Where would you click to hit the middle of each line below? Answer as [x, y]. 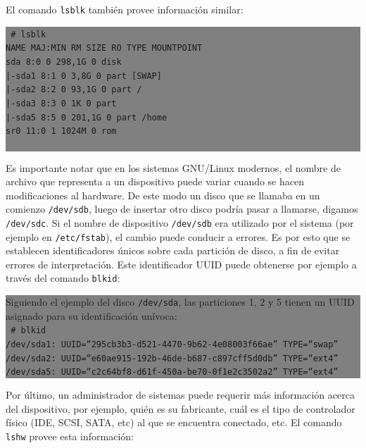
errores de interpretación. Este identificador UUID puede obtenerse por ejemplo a [181, 264]
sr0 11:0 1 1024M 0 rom [61, 131]
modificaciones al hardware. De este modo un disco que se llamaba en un [163, 195]
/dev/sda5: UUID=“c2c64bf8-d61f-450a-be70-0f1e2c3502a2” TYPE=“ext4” [172, 372]
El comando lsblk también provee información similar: [125, 9]
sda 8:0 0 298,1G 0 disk [64, 62]
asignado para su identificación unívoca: [91, 315]
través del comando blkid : [63, 278]
